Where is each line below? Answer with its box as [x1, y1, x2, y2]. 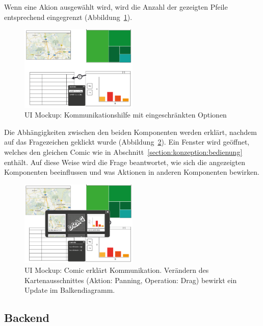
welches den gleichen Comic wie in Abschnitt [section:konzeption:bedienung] [4, 146, 243, 157]
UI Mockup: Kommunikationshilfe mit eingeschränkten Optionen [24, 109, 227, 120]
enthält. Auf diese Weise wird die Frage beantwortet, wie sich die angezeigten [4, 156, 246, 167]
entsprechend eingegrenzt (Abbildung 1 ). [4, 11, 133, 22]
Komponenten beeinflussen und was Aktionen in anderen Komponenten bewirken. [4, 167, 259, 177]
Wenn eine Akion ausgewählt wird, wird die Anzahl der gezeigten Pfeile [4, 2, 228, 12]
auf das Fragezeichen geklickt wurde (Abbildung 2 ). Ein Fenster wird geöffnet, [4, 136, 250, 147]
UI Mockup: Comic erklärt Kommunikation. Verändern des [24, 265, 209, 275]
